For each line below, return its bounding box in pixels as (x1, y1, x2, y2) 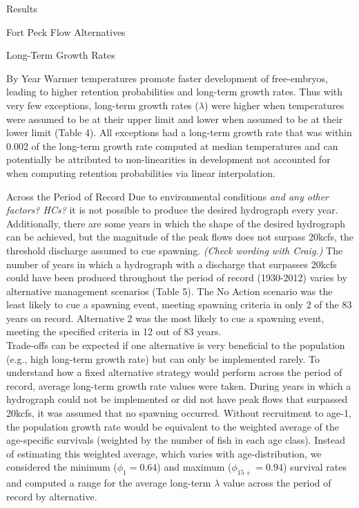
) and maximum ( (157, 460, 232, 474)
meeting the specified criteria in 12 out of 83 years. (6, 324, 222, 339)
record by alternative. (6, 489, 97, 503)
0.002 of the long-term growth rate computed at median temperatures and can (6, 138, 338, 153)
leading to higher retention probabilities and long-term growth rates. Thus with (6, 84, 343, 99)
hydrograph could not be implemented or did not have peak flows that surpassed (6, 392, 348, 406)
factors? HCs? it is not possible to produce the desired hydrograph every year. (6, 203, 338, 217)
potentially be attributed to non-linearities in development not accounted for (6, 152, 331, 167)
